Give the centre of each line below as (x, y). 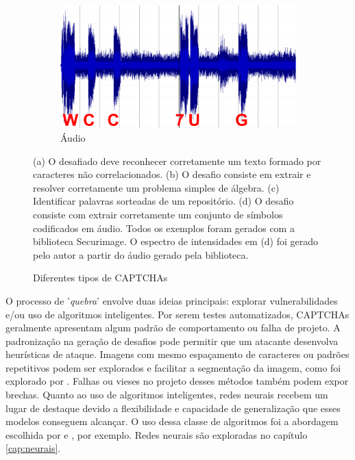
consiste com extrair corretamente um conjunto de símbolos (158, 214)
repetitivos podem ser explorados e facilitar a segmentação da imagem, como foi (173, 367)
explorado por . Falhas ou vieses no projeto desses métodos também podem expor (177, 381)
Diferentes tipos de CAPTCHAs (100, 278)
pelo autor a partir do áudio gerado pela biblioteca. (141, 254)
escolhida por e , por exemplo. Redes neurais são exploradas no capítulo (157, 434)
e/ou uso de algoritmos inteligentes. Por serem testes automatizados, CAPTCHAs (177, 314)
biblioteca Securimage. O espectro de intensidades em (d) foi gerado (176, 241)
